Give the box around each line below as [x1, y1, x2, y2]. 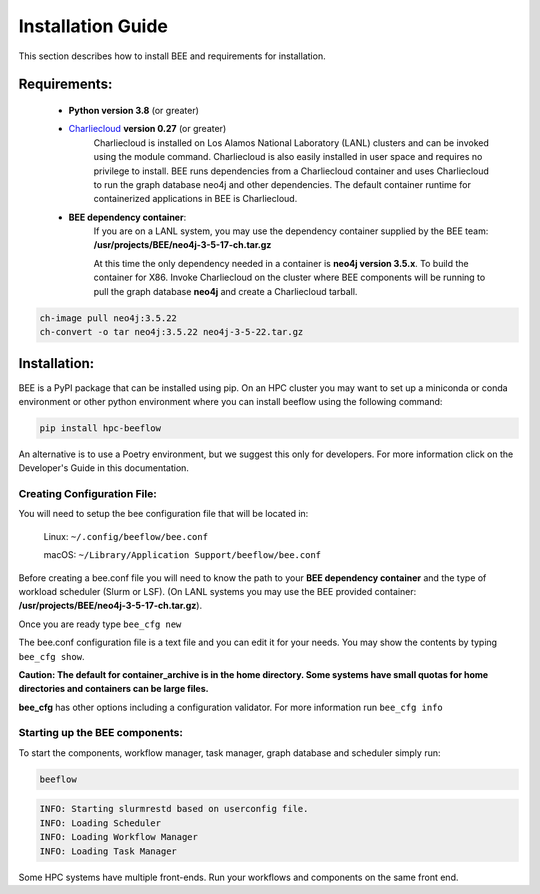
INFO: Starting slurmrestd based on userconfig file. [39, 803, 309, 815]
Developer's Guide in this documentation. [18, 462, 190, 474]
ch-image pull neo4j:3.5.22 [39, 312, 177, 324]
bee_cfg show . [18, 650, 85, 662]
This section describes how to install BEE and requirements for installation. [18, 50, 326, 62]
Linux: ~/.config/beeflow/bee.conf [43, 530, 209, 542]
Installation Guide [18, 15, 169, 37]
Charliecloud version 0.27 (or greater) [68, 123, 227, 135]
